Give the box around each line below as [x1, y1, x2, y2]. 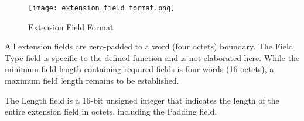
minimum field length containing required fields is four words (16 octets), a [5, 63, 274, 75]
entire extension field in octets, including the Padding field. [5, 105, 217, 118]
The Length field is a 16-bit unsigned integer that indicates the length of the [5, 94, 279, 106]
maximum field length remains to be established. [5, 74, 179, 87]
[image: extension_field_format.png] [28, 4, 175, 12]
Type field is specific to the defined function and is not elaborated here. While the [5, 51, 300, 63]
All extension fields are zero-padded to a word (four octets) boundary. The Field [5, 40, 293, 52]
